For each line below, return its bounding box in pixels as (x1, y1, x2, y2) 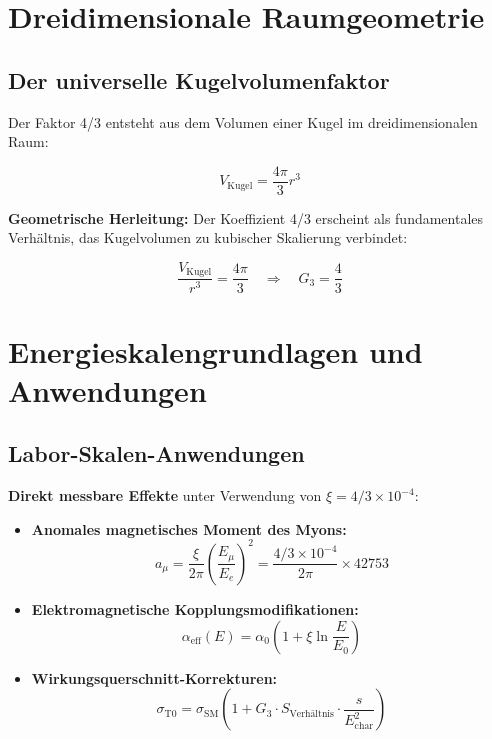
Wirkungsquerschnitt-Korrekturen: (31, 667, 278, 688)
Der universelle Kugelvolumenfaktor (8, 64, 390, 95)
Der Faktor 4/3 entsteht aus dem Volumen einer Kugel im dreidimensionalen (8, 111, 478, 132)
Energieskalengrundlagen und (8, 330, 423, 371)
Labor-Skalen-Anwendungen (8, 438, 305, 469)
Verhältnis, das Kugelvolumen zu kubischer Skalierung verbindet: (8, 227, 408, 248)
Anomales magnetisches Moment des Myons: (31, 518, 347, 539)
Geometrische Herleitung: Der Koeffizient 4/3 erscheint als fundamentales (8, 207, 484, 228)
